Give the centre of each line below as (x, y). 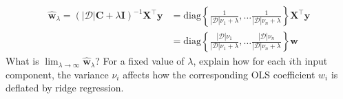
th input (310, 61)
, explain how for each (240, 61)
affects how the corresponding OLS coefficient (219, 74)
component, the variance (57, 74)
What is (22, 61)
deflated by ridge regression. (65, 88)
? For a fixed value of (140, 61)
